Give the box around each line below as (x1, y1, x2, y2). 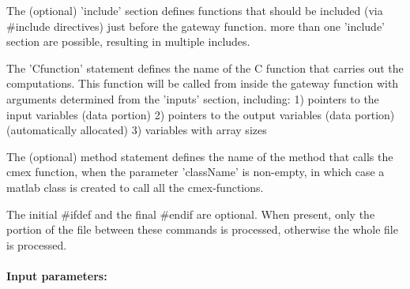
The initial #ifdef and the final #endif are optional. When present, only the (6, 205, 375, 222)
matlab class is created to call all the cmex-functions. (6, 178, 264, 195)
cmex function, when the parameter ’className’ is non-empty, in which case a (6, 163, 385, 180)
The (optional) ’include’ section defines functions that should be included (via (6, 2, 383, 18)
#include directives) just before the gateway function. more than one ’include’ (6, 17, 386, 34)
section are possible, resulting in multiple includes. (6, 33, 250, 50)
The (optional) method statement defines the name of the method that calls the (6, 148, 393, 164)
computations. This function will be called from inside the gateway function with (6, 75, 399, 92)
